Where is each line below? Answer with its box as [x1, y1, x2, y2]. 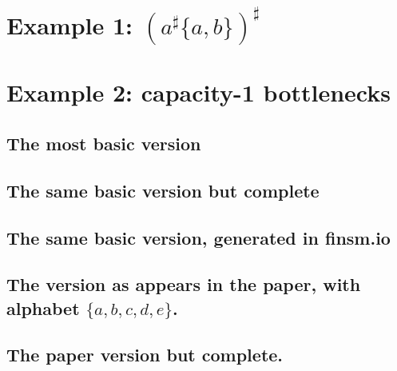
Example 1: [6, 9, 133, 42]
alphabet [6, 295, 80, 320]
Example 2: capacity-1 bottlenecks [6, 76, 391, 109]
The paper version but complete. [6, 342, 284, 367]
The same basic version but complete [6, 178, 320, 202]
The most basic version [6, 130, 201, 155]
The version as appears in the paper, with [6, 272, 361, 297]
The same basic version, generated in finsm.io [6, 225, 391, 249]
